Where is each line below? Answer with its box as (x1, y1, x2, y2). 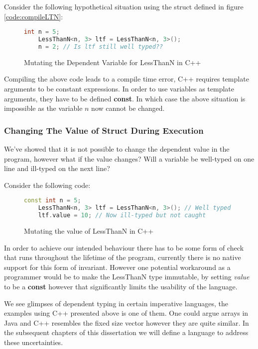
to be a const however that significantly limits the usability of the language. (4, 281, 238, 291)
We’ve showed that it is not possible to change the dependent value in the (4, 144, 230, 154)
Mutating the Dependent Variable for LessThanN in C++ (24, 57, 201, 67)
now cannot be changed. (91, 103, 165, 113)
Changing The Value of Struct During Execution (4, 124, 204, 136)
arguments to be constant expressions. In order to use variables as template (4, 84, 234, 93)
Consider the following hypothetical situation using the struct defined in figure (4, 1, 244, 11)
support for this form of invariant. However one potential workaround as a (4, 262, 231, 272)
